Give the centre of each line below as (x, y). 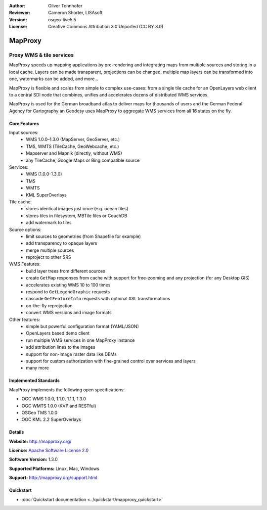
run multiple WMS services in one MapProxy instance (81, 340)
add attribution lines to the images (61, 347)
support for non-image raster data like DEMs (71, 354)
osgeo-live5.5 (62, 19)
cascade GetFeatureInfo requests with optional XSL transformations (98, 299)
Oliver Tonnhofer (65, 6)
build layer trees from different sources (66, 271)
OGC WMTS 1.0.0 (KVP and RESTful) (59, 406)
